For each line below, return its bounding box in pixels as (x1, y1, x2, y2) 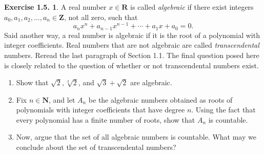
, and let (49, 94, 75, 105)
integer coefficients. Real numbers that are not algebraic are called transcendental (4, 40, 259, 50)
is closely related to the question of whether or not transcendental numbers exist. (4, 60, 259, 70)
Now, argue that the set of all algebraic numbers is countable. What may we (16, 131, 256, 142)
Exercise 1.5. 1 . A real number (4, 2, 107, 12)
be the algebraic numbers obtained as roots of (88, 94, 233, 105)
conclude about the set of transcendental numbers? (16, 142, 176, 152)
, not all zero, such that (64, 11, 138, 22)
